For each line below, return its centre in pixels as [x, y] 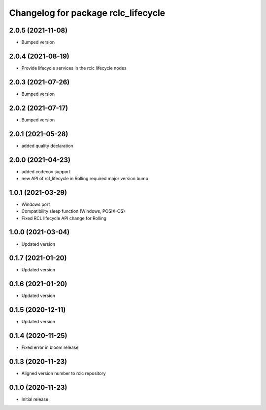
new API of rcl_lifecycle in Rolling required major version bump [85, 178]
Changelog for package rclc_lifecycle [87, 13]
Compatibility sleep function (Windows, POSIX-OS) [73, 211]
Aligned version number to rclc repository [64, 373]
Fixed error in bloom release [50, 347]
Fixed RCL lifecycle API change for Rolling [64, 218]
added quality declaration [47, 146]
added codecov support [46, 171]
